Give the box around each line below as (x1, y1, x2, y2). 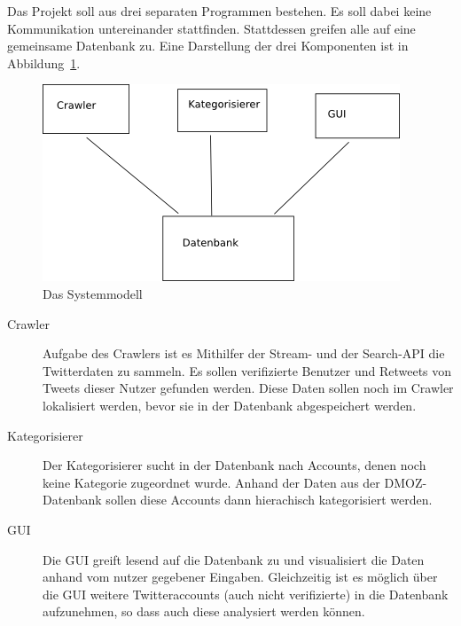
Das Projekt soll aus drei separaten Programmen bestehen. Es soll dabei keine (7, 2, 432, 20)
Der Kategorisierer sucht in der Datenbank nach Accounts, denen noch (43, 456, 426, 474)
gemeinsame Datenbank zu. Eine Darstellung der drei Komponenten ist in (7, 36, 409, 55)
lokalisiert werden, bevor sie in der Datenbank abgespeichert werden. (43, 395, 417, 414)
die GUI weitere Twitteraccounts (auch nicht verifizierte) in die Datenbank (43, 584, 449, 603)
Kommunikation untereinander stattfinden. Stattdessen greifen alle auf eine (7, 19, 416, 37)
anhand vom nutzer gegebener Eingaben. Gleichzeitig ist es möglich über (43, 567, 438, 586)
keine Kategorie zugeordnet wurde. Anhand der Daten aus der (43, 473, 380, 491)
